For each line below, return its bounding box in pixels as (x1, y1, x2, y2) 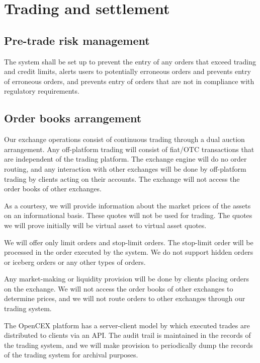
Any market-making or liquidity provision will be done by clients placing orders (4, 273, 249, 284)
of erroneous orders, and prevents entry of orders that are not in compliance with (4, 76, 254, 86)
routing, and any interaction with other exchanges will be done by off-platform (4, 163, 246, 174)
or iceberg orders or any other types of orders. (4, 256, 146, 267)
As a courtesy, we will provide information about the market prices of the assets (4, 200, 251, 210)
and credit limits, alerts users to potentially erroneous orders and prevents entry (4, 66, 251, 77)
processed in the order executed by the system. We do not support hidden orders (4, 247, 253, 257)
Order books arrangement (4, 110, 142, 126)
